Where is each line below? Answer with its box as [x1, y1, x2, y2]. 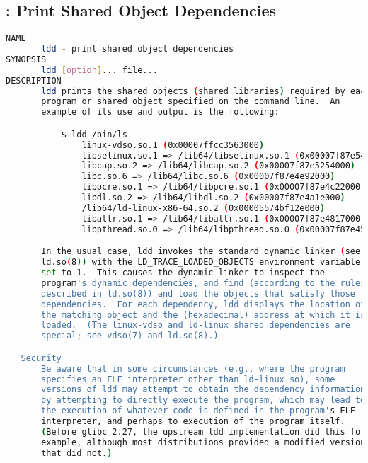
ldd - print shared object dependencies [41, 44, 234, 55]
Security [21, 353, 62, 363]
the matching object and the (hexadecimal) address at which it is [41, 309, 366, 320]
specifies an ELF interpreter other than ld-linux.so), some [41, 374, 335, 384]
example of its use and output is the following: [41, 107, 280, 118]
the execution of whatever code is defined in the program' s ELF [41, 406, 355, 416]
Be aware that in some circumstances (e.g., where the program [41, 363, 345, 374]
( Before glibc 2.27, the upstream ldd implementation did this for [41, 426, 366, 437]
